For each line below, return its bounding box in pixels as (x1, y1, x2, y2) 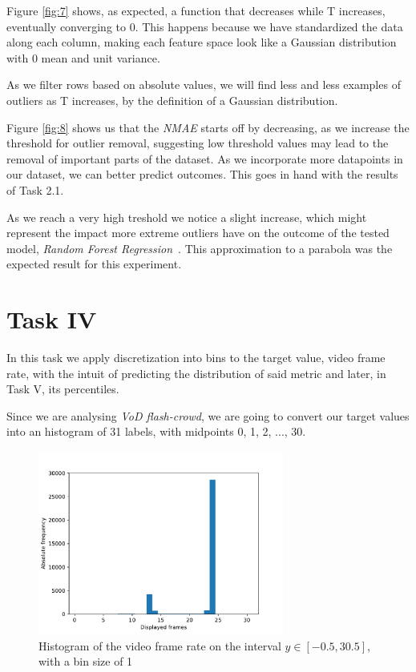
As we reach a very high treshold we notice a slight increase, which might (6, 208, 367, 225)
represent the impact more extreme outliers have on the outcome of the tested (6, 224, 390, 241)
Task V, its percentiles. (6, 380, 119, 397)
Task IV (6, 303, 97, 336)
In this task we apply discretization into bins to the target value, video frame (6, 349, 386, 366)
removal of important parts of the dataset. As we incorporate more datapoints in (6, 150, 403, 167)
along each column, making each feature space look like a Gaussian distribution (6, 34, 397, 50)
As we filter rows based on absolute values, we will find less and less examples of (6, 76, 401, 93)
